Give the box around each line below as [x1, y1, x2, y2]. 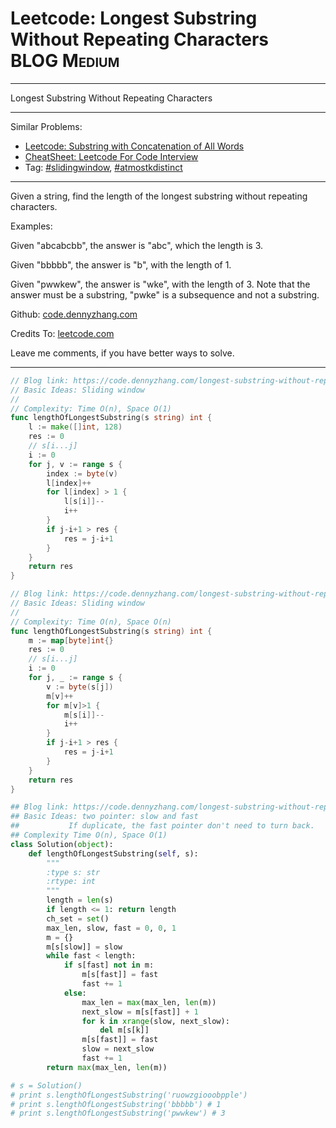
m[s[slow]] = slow [46, 942, 123, 952]
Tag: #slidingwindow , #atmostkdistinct [24, 161, 183, 173]
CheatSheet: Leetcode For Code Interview [24, 150, 199, 162]
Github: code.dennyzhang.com [10, 308, 138, 320]
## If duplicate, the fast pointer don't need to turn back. [10, 821, 315, 831]
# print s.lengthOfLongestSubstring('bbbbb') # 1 [10, 1099, 222, 1109]
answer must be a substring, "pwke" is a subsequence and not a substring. [10, 288, 320, 301]
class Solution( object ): [10, 839, 114, 849]
